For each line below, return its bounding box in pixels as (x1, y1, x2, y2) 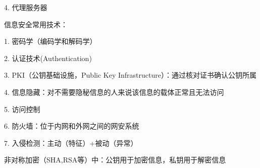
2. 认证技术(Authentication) (4, 52, 92, 63)
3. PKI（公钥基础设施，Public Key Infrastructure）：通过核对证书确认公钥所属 (4, 70, 256, 80)
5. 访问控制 (4, 103, 40, 114)
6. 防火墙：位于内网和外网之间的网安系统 (4, 121, 139, 131)
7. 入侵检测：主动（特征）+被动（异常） (4, 137, 138, 148)
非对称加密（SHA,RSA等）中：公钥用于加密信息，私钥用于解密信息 (4, 154, 226, 165)
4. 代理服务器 (4, 2, 47, 12)
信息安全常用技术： (4, 19, 68, 29)
